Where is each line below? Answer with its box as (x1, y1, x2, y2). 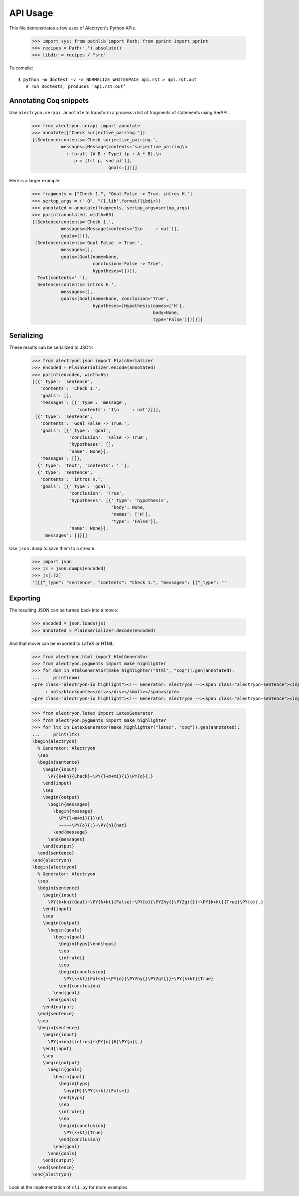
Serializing (9, 331, 43, 339)
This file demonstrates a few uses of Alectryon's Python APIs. (9, 25, 137, 31)
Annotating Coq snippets (9, 96, 89, 105)
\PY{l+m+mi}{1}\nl (58, 815, 104, 821)
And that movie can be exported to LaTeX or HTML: (9, 640, 115, 646)
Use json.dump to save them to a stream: (9, 545, 96, 551)
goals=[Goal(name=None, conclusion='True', (61, 296, 169, 301)
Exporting (9, 594, 41, 602)
